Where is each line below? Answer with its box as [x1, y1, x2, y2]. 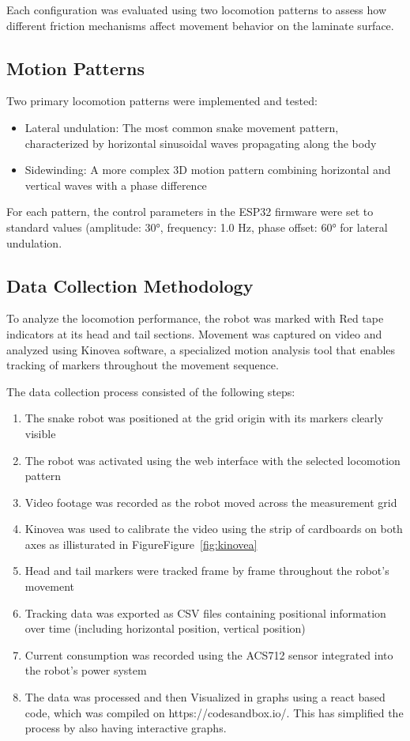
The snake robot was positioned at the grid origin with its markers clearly [24, 410, 384, 426]
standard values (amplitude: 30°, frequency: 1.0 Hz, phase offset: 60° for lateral [6, 218, 388, 235]
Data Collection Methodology [6, 273, 254, 297]
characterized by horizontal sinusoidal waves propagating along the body [24, 134, 377, 151]
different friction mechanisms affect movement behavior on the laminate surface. [6, 17, 394, 33]
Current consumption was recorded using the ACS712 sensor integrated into [24, 646, 393, 663]
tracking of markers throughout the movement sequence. [6, 357, 279, 373]
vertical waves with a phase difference [24, 176, 207, 193]
